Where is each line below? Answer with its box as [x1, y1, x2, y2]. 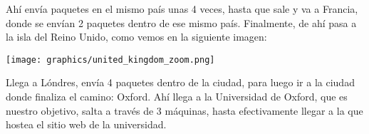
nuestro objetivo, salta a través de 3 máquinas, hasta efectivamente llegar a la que [6, 103, 363, 118]
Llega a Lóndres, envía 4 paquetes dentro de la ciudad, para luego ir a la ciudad [6, 75, 355, 90]
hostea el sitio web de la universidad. [6, 117, 167, 132]
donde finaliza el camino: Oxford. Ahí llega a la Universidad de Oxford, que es [6, 89, 348, 104]
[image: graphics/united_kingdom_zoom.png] [6, 54, 215, 65]
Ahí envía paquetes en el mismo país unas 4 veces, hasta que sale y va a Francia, [6, 1, 358, 16]
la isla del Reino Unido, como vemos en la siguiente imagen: [6, 29, 267, 44]
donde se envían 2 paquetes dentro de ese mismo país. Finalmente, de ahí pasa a [6, 15, 357, 30]
